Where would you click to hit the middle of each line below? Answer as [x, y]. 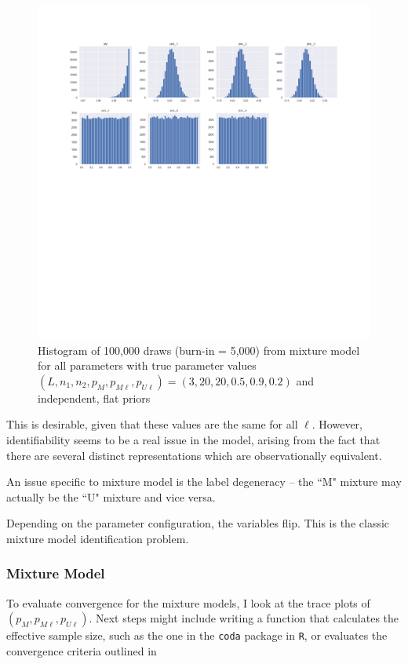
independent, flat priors [94, 398]
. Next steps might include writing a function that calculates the [244, 618]
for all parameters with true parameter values [147, 365]
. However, [337, 424]
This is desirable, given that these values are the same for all [152, 424]
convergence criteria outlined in [82, 651]
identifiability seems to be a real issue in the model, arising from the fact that [193, 439]
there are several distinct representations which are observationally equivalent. [194, 455]
